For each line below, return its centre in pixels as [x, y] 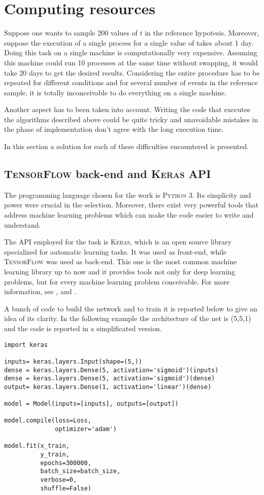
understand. [23, 224]
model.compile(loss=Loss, [48, 421]
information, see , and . [40, 291]
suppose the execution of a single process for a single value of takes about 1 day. [129, 42]
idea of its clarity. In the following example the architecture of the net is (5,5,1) [128, 318]
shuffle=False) [66, 488]
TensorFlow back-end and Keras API [108, 174]
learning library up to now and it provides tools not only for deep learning [120, 272]
